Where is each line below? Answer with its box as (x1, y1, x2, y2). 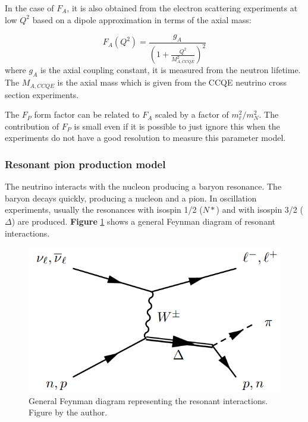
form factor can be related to (34, 108, 140, 121)
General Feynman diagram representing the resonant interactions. (29, 394, 268, 407)
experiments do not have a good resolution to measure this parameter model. (5, 131, 286, 144)
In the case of (5, 2, 54, 14)
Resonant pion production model (5, 156, 166, 171)
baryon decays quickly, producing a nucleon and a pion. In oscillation (5, 191, 257, 204)
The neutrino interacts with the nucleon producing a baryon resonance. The (5, 180, 282, 193)
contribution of (5, 119, 59, 132)
